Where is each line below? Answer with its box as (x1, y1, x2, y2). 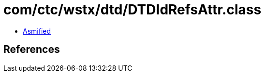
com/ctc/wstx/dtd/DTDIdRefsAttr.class (3, 1, 262, 18)
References (3, 43, 60, 56)
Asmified (23, 26, 51, 35)
